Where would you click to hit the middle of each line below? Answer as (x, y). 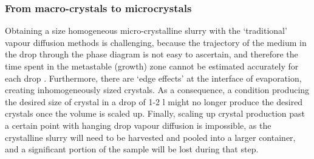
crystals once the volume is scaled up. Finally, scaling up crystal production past (155, 113)
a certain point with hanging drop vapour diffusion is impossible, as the (138, 125)
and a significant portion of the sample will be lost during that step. (132, 149)
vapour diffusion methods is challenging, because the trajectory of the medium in (156, 42)
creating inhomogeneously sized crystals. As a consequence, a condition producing (157, 90)
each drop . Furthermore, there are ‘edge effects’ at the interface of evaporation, (153, 78)
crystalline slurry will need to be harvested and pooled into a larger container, (150, 137)
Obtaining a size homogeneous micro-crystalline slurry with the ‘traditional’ (146, 31)
